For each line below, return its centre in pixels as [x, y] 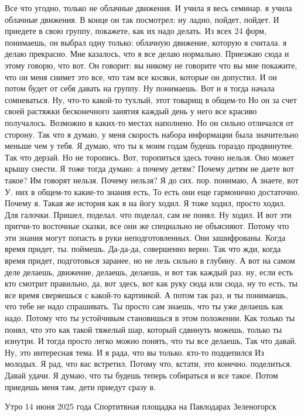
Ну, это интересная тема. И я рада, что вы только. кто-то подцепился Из [134, 352]
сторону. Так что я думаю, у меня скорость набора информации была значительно [152, 134]
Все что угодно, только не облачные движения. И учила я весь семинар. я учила [148, 8]
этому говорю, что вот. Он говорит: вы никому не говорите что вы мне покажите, [151, 65]
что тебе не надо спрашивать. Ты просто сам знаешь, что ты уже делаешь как [144, 306]
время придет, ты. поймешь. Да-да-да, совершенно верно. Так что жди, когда [143, 249]
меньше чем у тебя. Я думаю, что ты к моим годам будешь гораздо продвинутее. [149, 146]
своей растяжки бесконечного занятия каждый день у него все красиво [131, 111]
